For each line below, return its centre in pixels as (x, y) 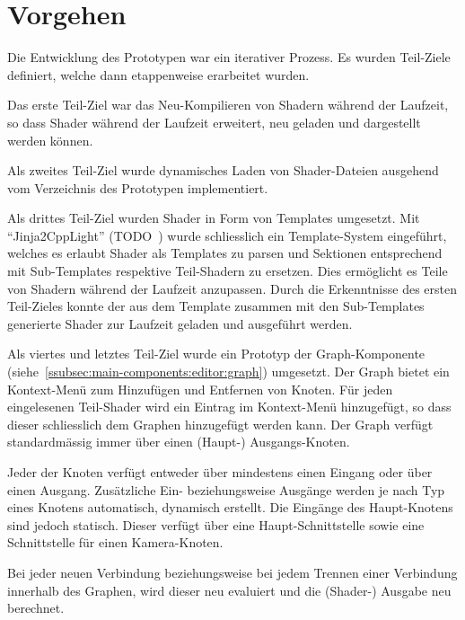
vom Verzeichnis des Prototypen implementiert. (138, 187)
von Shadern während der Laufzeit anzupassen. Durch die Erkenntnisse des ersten (232, 288)
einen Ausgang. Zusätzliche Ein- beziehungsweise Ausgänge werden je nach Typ (226, 489)
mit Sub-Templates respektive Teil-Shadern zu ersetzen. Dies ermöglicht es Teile (228, 271)
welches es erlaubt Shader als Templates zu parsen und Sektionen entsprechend (225, 253)
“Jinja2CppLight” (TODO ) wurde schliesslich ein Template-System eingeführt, (227, 235)
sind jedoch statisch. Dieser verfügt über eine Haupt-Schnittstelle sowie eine (216, 524)
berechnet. (36, 608)
